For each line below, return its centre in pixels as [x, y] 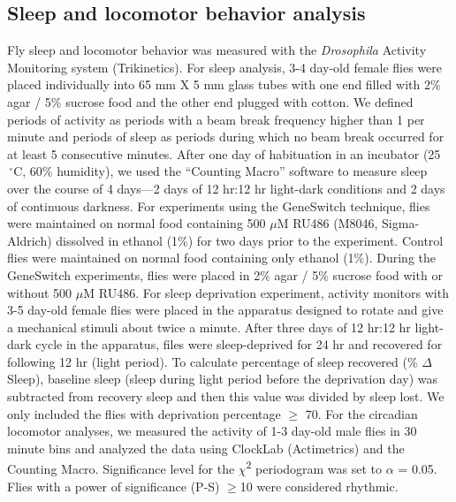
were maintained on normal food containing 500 [137, 223]
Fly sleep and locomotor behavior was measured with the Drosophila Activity [217, 50]
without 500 [40, 292]
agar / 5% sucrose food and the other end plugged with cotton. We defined [210, 101]
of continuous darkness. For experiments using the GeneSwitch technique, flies [219, 205]
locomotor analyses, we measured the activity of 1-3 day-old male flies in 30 [212, 431]
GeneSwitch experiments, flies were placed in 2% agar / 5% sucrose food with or [225, 274]
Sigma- [401, 223]
